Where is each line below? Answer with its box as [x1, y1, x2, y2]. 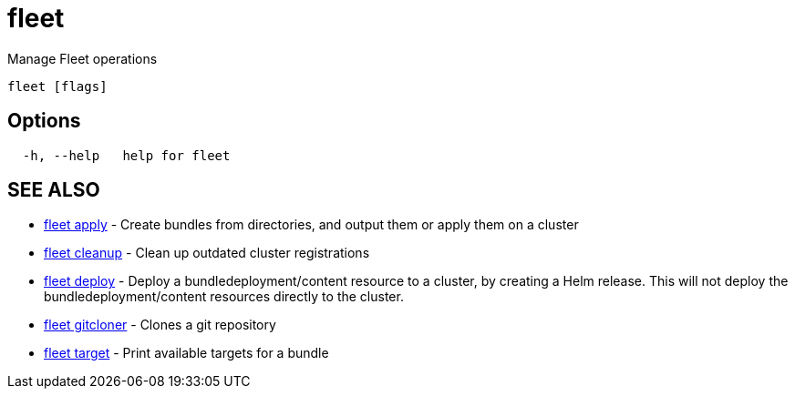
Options [7, 109, 81, 133]
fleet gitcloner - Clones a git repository [44, 317, 276, 333]
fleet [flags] [7, 78, 108, 94]
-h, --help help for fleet [22, 147, 231, 163]
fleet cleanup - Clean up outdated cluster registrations [44, 245, 370, 261]
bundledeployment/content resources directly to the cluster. [44, 289, 404, 305]
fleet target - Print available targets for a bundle [44, 345, 329, 361]
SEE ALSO [7, 178, 100, 202]
